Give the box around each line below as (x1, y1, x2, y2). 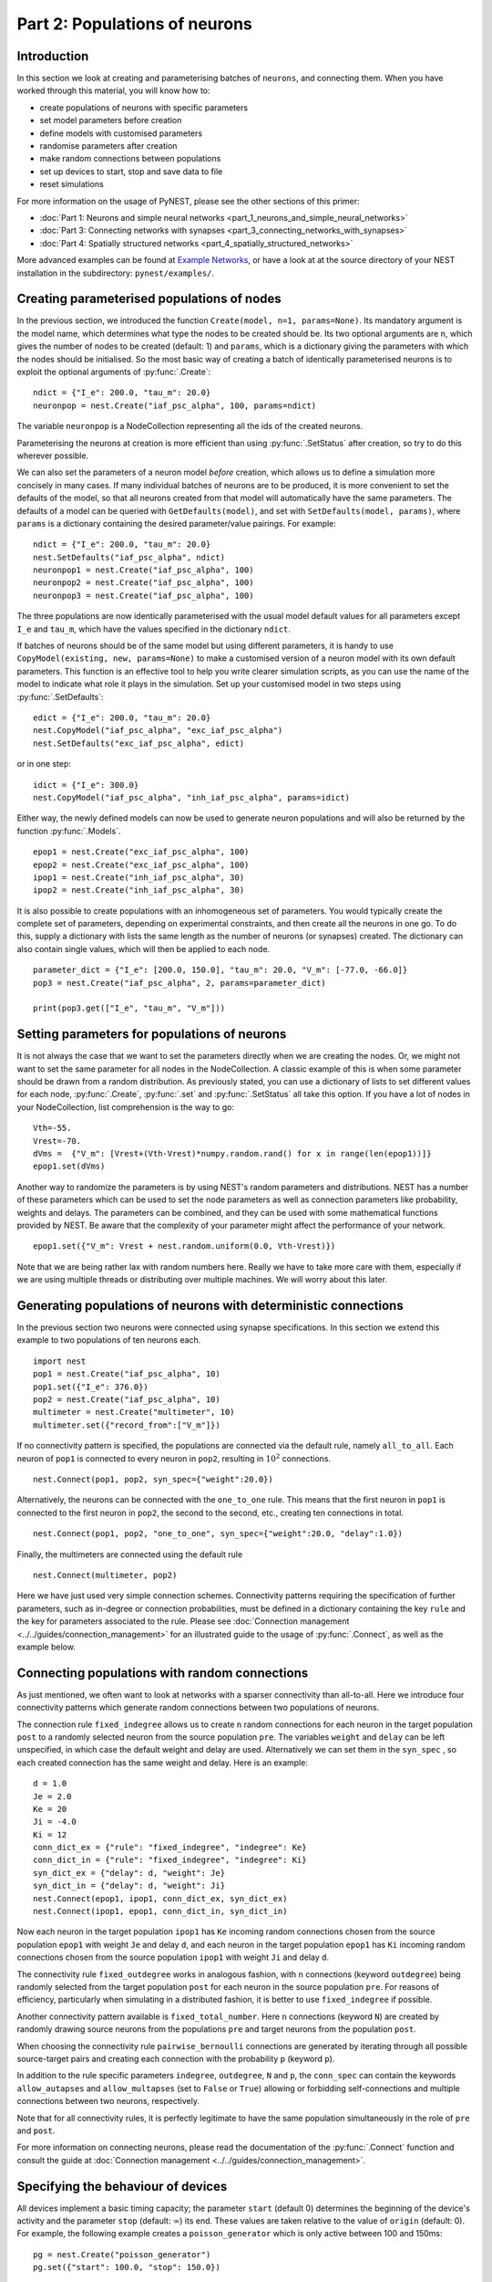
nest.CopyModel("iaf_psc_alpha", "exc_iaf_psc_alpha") (33, 726, 283, 736)
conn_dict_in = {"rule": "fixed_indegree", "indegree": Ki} (33, 1855, 307, 1866)
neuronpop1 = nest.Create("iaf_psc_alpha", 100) (33, 565, 254, 575)
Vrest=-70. (33, 1136, 82, 1146)
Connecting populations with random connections (16, 1665, 309, 1680)
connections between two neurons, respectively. (16, 2096, 200, 2107)
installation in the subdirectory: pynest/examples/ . (16, 267, 214, 278)
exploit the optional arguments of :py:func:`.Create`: (16, 366, 211, 377)
